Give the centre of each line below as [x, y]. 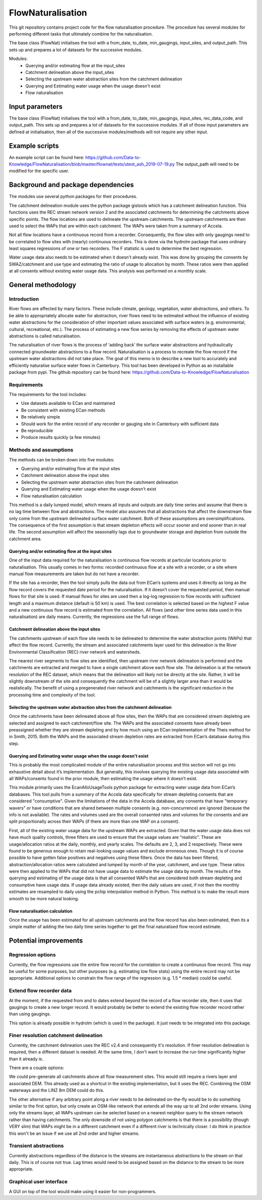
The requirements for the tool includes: [48, 395]
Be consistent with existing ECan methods [63, 410]
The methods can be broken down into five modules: [62, 459]
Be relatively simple [41, 417]
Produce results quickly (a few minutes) [61, 437]
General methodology [42, 285]
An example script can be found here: [47, 157]
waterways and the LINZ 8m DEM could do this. [57, 1091]
